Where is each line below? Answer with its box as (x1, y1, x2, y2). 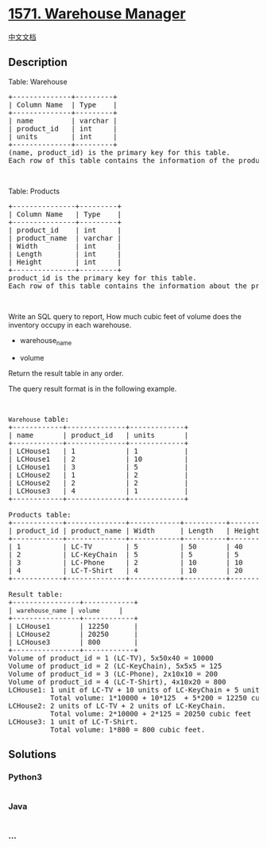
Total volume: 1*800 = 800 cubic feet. (50, 725, 206, 734)
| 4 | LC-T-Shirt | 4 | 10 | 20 (8, 566, 244, 575)
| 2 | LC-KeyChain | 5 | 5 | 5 (8, 550, 239, 559)
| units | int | (8, 132, 118, 141)
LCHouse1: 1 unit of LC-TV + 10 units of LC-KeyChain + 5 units (8, 685, 265, 694)
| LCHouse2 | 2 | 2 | (8, 478, 189, 487)
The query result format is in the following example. (8, 384, 177, 393)
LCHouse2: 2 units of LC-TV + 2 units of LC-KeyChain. (8, 701, 226, 710)
